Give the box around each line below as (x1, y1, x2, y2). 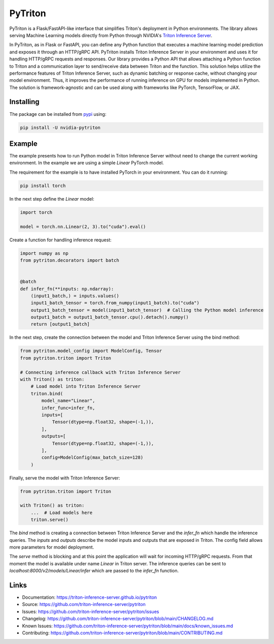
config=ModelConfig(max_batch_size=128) (41, 455, 144, 461)
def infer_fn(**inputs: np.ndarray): (20, 286, 114, 292)
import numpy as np (20, 250, 68, 256)
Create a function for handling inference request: (9, 237, 112, 243)
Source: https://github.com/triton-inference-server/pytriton (22, 601, 146, 607)
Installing (9, 98, 40, 106)
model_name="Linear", (41, 398, 95, 404)
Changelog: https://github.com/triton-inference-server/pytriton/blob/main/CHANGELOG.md (22, 616, 214, 622)
